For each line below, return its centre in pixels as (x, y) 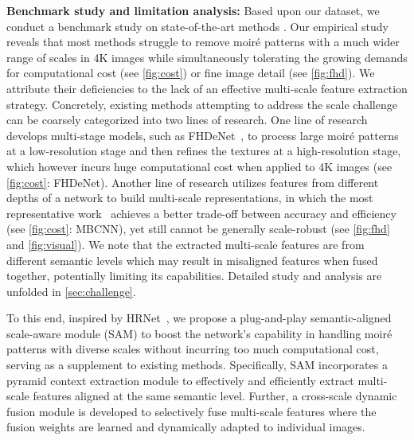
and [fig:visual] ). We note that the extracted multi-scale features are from (186, 244)
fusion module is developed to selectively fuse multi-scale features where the (191, 411)
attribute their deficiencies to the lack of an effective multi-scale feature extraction (207, 88)
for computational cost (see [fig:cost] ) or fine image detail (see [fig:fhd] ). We (191, 73)
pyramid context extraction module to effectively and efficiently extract (180, 380)
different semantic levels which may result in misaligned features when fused (192, 260)
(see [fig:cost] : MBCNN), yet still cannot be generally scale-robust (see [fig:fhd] (198, 229)
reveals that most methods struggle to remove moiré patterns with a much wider (203, 42)
